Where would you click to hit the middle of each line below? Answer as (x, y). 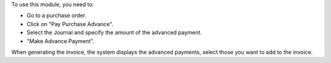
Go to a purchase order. (57, 16)
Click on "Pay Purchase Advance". (70, 24)
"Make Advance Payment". (60, 41)
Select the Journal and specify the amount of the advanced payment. (114, 33)
